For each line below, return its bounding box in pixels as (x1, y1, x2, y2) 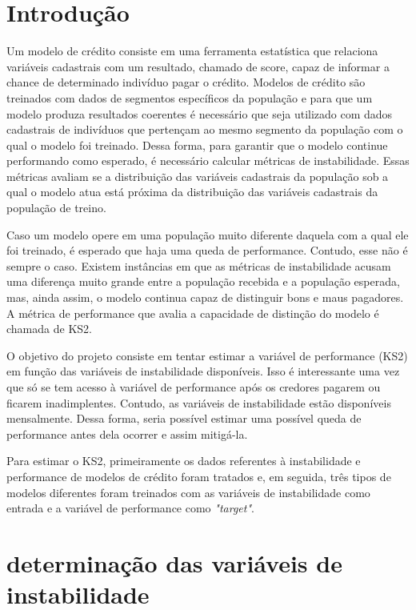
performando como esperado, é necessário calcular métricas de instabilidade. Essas (6, 152, 410, 169)
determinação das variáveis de (6, 546, 342, 579)
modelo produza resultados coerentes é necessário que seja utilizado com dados (6, 105, 393, 122)
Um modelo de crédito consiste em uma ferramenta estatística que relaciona (6, 42, 378, 59)
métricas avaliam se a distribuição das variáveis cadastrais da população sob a (6, 167, 389, 184)
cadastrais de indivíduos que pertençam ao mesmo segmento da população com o (6, 121, 403, 138)
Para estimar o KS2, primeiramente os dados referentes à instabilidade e (6, 452, 361, 469)
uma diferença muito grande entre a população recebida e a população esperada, (6, 273, 400, 290)
